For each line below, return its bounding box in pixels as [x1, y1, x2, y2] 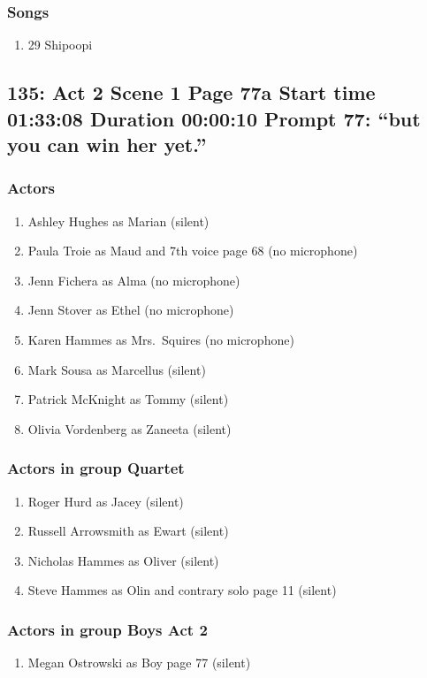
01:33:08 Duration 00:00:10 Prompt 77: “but [7, 104, 421, 132]
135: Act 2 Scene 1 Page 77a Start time [7, 79, 376, 106]
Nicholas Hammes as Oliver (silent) [27, 551, 219, 569]
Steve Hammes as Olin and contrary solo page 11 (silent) [27, 581, 337, 599]
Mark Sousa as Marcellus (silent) [27, 360, 206, 378]
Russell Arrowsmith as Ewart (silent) [27, 522, 229, 540]
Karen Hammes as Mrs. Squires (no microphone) [27, 330, 294, 348]
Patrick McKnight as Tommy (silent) [27, 390, 229, 408]
